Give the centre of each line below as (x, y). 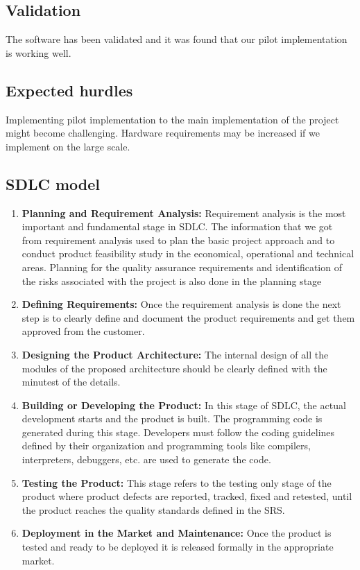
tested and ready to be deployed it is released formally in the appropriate (178, 547)
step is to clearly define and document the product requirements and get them (188, 317)
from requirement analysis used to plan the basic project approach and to (178, 240)
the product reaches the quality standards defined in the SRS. (153, 509)
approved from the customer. (83, 331)
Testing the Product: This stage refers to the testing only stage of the (177, 482)
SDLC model (53, 183)
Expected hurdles (69, 90)
